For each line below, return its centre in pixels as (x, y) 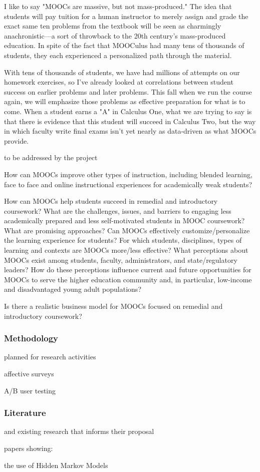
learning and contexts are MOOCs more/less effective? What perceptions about (126, 250)
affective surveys (29, 374)
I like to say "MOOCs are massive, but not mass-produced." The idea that (118, 6)
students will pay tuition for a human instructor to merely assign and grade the (126, 16)
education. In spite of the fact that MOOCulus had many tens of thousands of (124, 45)
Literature (25, 413)
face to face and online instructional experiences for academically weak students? (128, 184)
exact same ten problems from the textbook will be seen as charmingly (113, 26)
